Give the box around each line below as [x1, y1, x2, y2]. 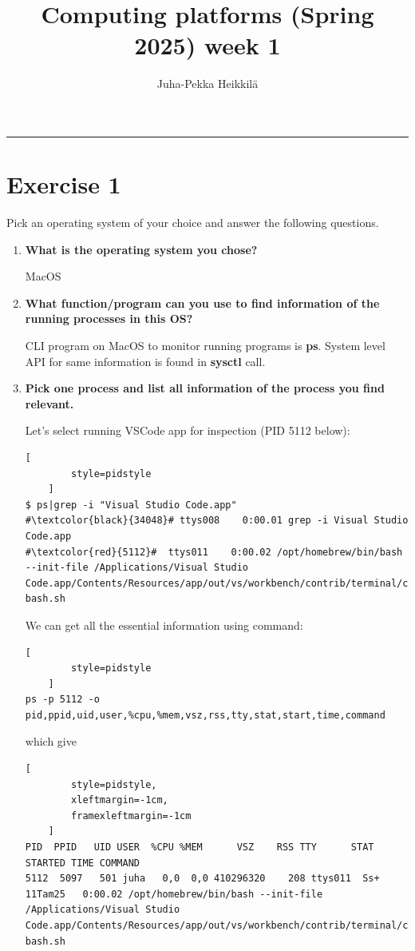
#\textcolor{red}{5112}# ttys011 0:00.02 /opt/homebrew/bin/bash [25, 546, 403, 558]
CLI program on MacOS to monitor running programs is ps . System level [25, 337, 385, 353]
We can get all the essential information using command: [25, 616, 303, 633]
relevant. [25, 395, 74, 412]
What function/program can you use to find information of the [25, 294, 380, 311]
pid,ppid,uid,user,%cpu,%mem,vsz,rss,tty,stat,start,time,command [25, 709, 385, 721]
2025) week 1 [134, 29, 281, 62]
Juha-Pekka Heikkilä [156, 75, 259, 92]
